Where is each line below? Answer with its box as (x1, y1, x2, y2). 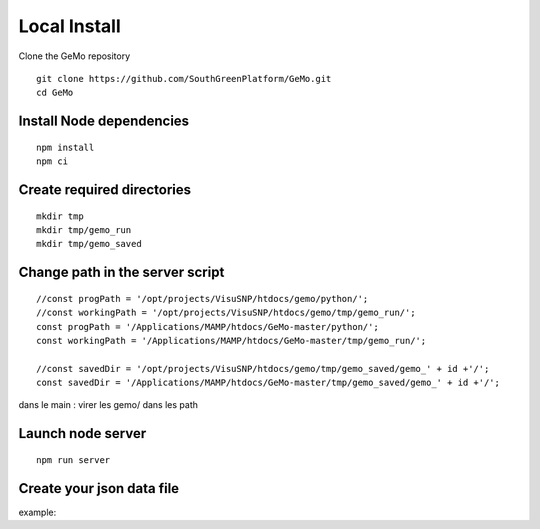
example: (18, 506, 57, 518)
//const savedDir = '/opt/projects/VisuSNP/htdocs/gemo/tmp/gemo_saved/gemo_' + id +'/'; (36, 363, 490, 374)
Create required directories (18, 181, 192, 198)
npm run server (36, 454, 111, 465)
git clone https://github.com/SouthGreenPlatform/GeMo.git (36, 73, 332, 84)
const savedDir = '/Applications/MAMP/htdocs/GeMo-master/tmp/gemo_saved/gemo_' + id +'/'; (36, 377, 500, 389)
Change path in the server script (18, 264, 225, 281)
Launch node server (18, 425, 147, 442)
